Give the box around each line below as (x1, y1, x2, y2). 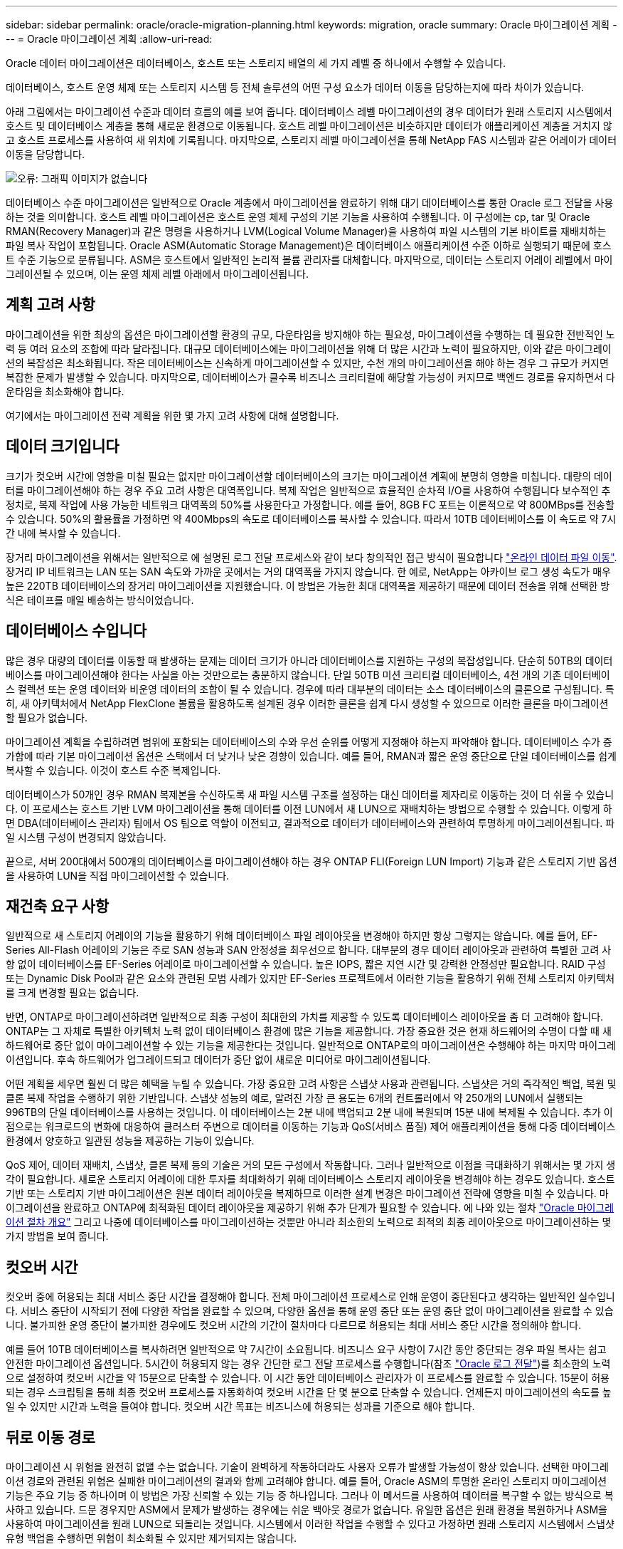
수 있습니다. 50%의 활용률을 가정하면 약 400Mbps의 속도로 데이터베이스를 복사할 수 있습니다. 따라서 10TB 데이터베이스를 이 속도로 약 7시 (6, 512, 617, 525)
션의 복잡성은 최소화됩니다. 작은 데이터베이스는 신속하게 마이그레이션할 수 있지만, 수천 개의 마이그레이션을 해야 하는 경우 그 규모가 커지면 (6, 356, 609, 369)
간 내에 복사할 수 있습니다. (6, 526, 121, 539)
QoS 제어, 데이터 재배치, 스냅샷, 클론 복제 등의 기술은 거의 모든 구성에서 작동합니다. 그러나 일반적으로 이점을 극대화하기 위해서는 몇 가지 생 (6, 1159, 616, 1172)
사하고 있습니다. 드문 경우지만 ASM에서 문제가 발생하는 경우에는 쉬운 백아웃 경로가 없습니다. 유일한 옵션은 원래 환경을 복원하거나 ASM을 (6, 1503, 607, 1516)
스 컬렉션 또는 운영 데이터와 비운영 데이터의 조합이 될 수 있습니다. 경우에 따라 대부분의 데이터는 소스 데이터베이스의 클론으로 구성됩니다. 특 (6, 682, 614, 695)
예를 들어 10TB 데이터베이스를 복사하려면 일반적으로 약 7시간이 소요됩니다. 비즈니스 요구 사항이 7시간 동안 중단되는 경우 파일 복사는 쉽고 (6, 1343, 607, 1356)
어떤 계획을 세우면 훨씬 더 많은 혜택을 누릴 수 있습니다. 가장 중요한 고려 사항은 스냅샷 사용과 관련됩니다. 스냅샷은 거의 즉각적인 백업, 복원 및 (6, 1078, 617, 1090)
